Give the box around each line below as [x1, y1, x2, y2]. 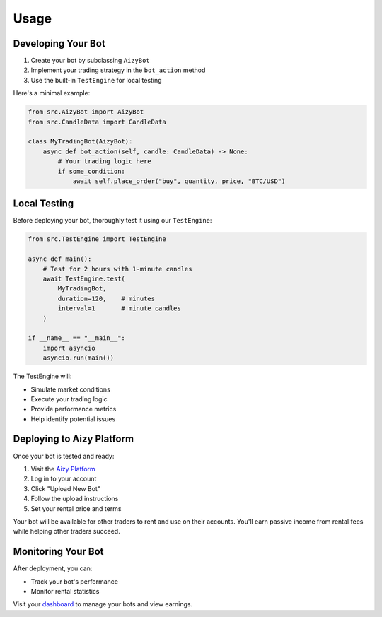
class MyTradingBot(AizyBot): [28, 138, 133, 146]
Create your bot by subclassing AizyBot [30, 57, 150, 65]
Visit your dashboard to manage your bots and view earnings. [13, 600, 193, 609]
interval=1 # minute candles [57, 305, 182, 312]
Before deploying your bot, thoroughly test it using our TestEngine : [13, 216, 212, 225]
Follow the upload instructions [30, 495, 119, 503]
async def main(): [28, 255, 92, 263]
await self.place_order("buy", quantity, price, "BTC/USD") [72, 177, 286, 185]
